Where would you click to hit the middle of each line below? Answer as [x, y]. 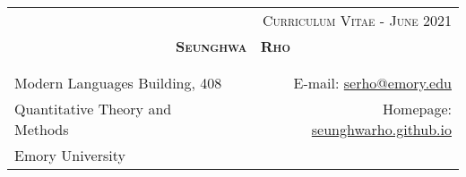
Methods [42, 129]
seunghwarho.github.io [381, 129]
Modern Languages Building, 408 [118, 83]
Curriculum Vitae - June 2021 [357, 20]
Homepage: [417, 109]
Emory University [70, 155]
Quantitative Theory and [93, 109]
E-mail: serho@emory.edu [372, 83]
